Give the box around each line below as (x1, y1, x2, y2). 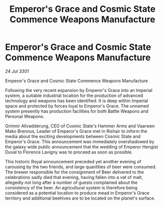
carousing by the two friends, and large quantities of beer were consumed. (5, 164, 157, 170)
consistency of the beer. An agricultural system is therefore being (5, 184, 137, 190)
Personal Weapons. (5, 113, 45, 119)
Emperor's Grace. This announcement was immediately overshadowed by (5, 139, 155, 145)
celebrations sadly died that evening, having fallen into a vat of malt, (5, 174, 143, 180)
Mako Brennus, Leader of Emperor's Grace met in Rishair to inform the (5, 128, 147, 134)
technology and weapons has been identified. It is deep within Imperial (5, 97, 148, 104)
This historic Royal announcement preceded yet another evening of (5, 158, 141, 164)
